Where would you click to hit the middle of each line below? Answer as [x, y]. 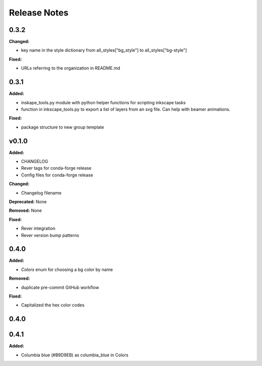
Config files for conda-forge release [57, 175]
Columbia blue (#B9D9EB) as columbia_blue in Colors [75, 355]
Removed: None [25, 210]
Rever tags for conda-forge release [56, 168]
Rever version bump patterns [50, 235]
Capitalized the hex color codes [53, 305]
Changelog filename [41, 193]
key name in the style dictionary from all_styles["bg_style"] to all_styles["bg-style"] [104, 50]
